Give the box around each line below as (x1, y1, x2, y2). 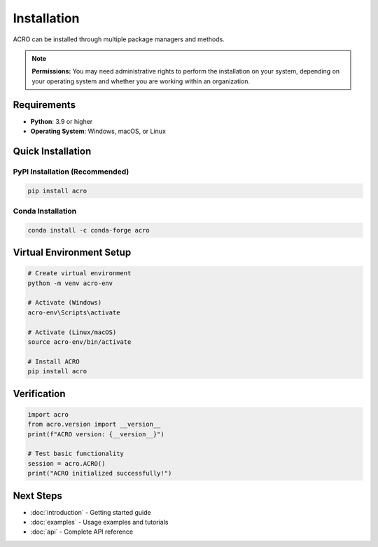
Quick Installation (13, 145, 92, 157)
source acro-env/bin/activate (27, 338, 132, 346)
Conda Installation (13, 206, 77, 216)
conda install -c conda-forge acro (27, 226, 150, 234)
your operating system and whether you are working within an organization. (31, 77, 251, 85)
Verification (13, 387, 66, 399)
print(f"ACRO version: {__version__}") (27, 430, 164, 438)
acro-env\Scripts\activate (27, 308, 120, 317)
